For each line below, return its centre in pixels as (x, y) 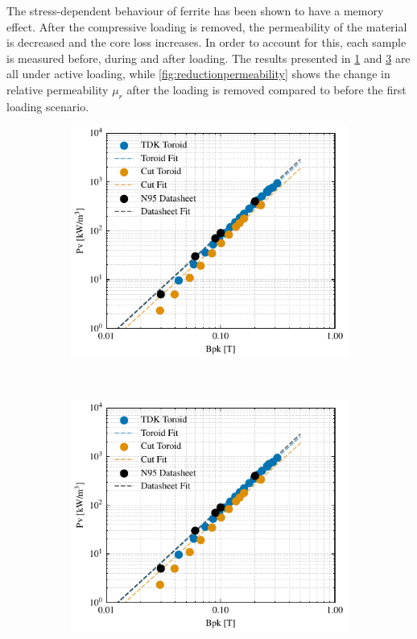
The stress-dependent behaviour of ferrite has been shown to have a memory (195, 10)
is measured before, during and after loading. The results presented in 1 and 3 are (208, 58)
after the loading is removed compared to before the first (266, 89)
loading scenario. (48, 106)
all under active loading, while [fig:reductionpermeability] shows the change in (198, 74)
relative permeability (58, 89)
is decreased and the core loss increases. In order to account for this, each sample (206, 42)
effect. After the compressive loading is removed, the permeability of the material (207, 26)
